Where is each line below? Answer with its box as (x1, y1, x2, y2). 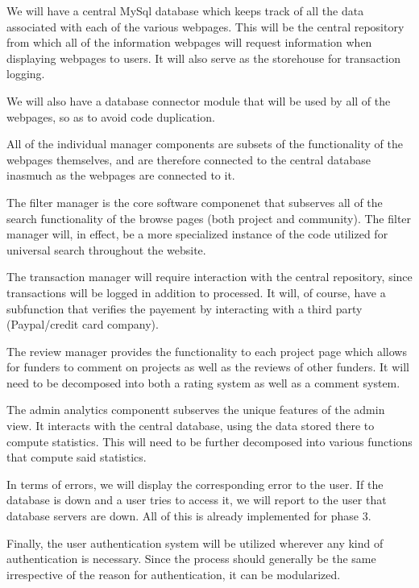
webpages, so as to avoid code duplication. (6, 108, 215, 125)
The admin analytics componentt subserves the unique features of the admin (6, 401, 385, 418)
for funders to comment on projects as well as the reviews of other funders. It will (6, 358, 409, 375)
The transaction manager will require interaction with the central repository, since (6, 268, 413, 285)
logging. (6, 65, 45, 82)
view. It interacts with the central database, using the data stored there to (6, 417, 375, 434)
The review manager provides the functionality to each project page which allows (6, 342, 407, 359)
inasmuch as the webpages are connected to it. (6, 167, 235, 184)
